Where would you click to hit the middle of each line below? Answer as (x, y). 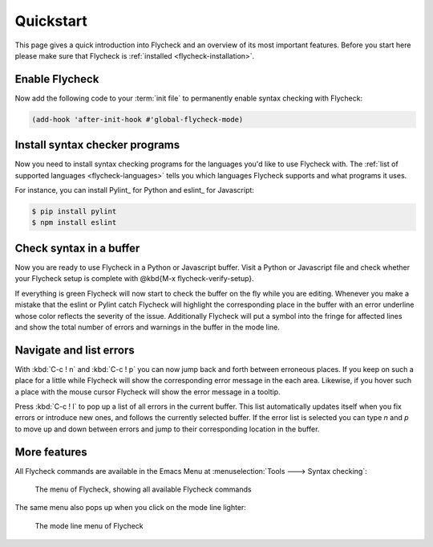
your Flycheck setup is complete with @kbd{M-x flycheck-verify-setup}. (134, 279)
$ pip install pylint (74, 212)
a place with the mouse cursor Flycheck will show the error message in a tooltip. (148, 392)
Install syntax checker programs (97, 145)
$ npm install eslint (74, 222)
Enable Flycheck (57, 79)
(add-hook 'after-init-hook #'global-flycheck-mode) (138, 119)
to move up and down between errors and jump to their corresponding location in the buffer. (167, 429)
